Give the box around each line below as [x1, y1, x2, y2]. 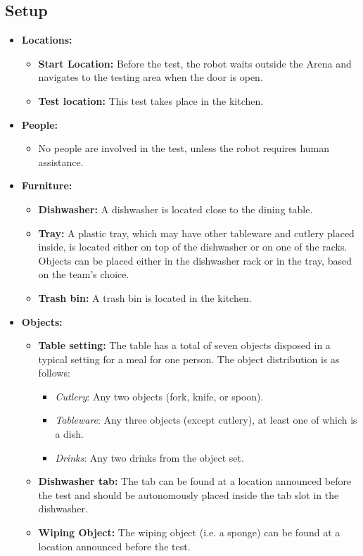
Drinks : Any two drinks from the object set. [55, 450, 244, 465]
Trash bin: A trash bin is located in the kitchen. [38, 290, 252, 305]
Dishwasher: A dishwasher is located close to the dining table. [38, 201, 313, 216]
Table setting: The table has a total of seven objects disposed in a [38, 338, 331, 353]
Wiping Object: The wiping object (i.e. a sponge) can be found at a [38, 525, 340, 540]
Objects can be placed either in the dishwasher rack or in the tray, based [38, 253, 352, 267]
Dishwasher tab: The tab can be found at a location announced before [38, 474, 352, 488]
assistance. [38, 154, 84, 169]
